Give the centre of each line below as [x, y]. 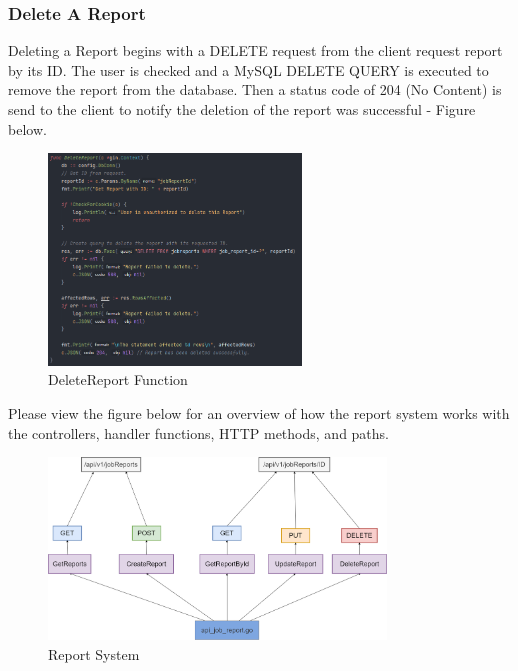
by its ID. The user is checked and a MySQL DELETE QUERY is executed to [248, 69]
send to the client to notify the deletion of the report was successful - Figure [242, 109]
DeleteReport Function [118, 379]
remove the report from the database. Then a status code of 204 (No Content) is [255, 89]
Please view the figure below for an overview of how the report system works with [259, 413]
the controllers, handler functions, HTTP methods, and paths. [198, 432]
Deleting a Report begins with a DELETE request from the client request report [255, 50]
